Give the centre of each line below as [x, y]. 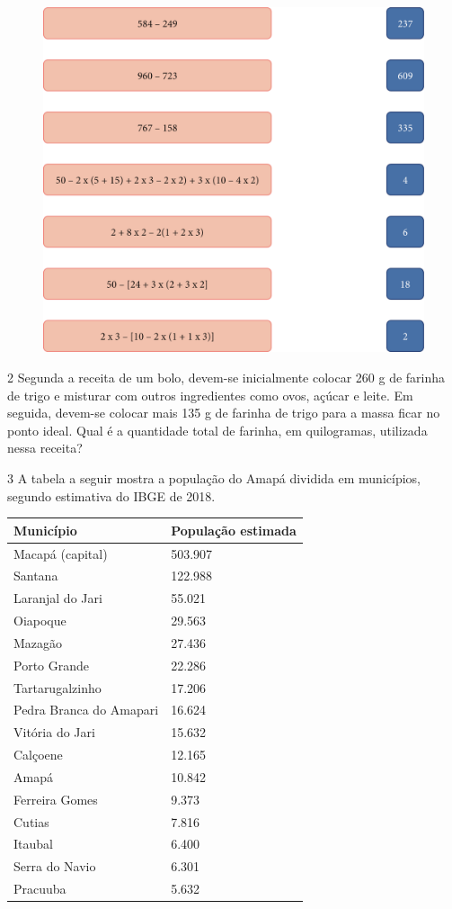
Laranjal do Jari [58, 598]
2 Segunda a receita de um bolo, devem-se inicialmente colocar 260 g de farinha [226, 378]
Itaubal [33, 844]
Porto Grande [51, 665]
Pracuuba [40, 889]
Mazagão [38, 642]
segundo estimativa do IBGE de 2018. [111, 495]
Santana [36, 576]
